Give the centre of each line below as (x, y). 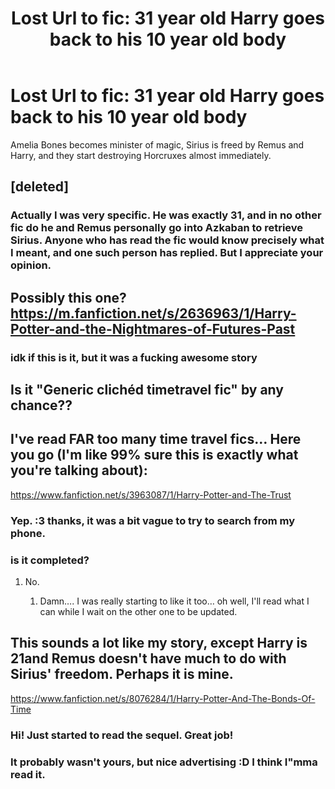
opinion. (31, 265)
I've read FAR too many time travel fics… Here (156, 439)
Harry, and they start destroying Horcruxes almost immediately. (141, 155)
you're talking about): (79, 470)
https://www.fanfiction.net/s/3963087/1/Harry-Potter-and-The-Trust (151, 494)
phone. (28, 533)
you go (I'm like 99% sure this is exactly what (154, 455)
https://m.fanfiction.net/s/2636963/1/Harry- (153, 313)
